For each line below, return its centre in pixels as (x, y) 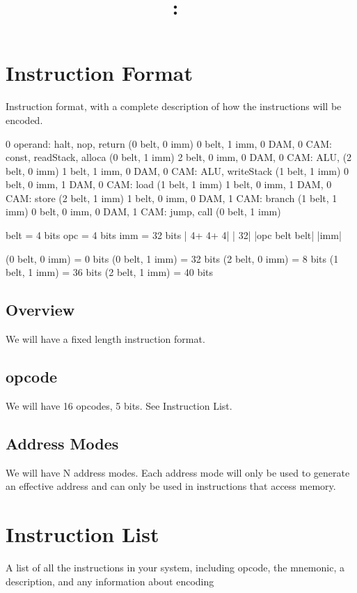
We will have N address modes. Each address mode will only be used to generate (178, 472)
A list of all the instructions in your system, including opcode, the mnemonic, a (175, 567)
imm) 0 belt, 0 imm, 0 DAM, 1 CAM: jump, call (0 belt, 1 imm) (143, 211)
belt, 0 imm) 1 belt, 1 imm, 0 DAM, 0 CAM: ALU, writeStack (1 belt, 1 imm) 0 (177, 170)
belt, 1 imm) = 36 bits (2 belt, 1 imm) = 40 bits (110, 272)
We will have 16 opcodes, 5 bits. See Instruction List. (119, 405)
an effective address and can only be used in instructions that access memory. (171, 486)
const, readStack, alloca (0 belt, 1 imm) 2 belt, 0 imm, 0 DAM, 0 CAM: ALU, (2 (179, 157)
